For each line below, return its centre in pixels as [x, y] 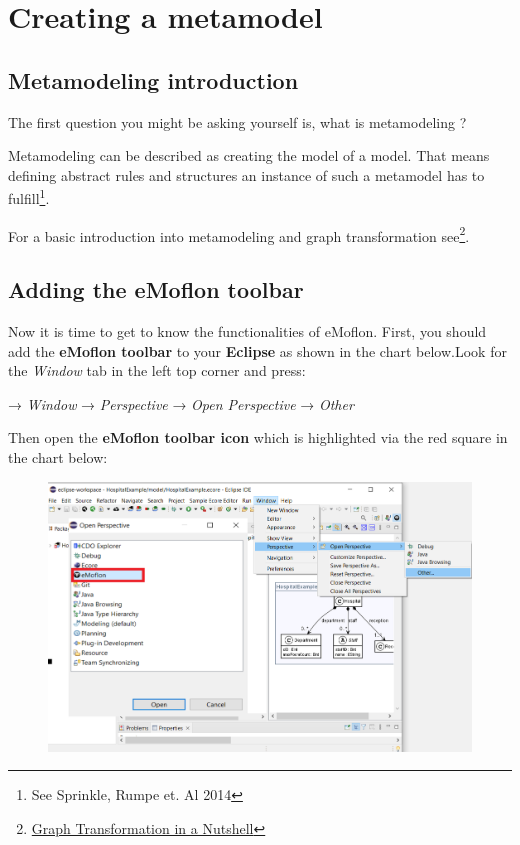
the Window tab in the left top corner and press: [157, 370]
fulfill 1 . [29, 197]
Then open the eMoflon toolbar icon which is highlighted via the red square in [258, 437]
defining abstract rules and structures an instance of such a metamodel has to [246, 174]
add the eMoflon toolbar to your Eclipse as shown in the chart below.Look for [257, 350]
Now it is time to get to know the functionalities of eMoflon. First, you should [247, 331]
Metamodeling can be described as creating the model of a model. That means [249, 155]
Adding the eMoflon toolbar [156, 289]
